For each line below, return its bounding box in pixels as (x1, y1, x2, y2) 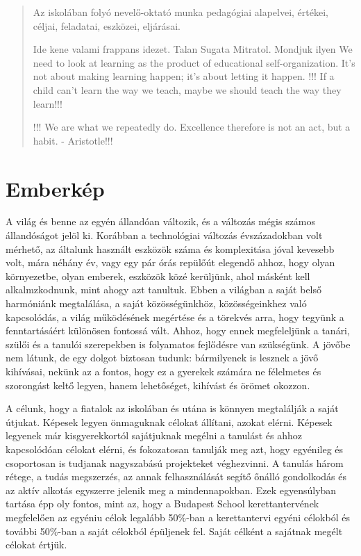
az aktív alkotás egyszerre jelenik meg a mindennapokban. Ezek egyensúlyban (6, 482, 337, 497)
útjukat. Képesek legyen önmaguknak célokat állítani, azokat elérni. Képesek (6, 414, 333, 429)
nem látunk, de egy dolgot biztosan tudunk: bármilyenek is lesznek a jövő (6, 350, 319, 365)
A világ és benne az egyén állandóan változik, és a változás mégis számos (6, 214, 316, 229)
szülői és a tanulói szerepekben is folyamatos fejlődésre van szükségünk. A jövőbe (6, 336, 351, 351)
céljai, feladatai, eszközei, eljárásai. (33, 18, 180, 33)
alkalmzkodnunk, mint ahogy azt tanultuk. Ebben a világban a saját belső (6, 282, 322, 297)
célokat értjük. (6, 537, 67, 552)
